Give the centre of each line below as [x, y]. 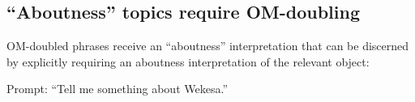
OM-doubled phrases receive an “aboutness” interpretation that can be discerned [208, 46]
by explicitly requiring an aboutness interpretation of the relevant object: [188, 61]
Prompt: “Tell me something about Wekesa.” [117, 89]
